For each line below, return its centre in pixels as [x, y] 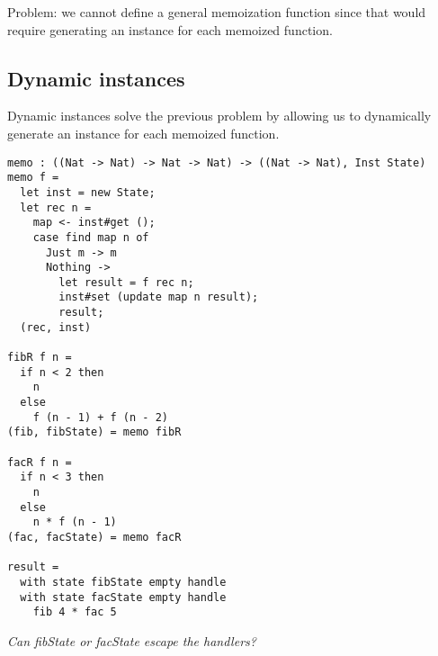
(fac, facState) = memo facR [94, 537]
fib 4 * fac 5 [75, 612]
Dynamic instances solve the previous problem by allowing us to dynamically [219, 116]
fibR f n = [40, 358]
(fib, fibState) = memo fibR [94, 432]
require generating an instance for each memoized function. [170, 29]
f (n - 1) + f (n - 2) [100, 417]
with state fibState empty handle [123, 582]
